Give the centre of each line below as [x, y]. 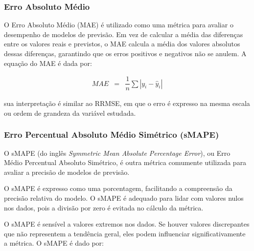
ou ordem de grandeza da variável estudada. [70, 113]
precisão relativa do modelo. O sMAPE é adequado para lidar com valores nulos [124, 198]
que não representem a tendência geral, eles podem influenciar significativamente [125, 233]
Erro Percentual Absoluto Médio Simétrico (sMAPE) [112, 135]
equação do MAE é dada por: [48, 63]
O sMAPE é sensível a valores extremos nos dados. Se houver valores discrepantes [127, 224]
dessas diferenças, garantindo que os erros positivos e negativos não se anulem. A [125, 53]
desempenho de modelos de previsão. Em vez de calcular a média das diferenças [124, 34]
